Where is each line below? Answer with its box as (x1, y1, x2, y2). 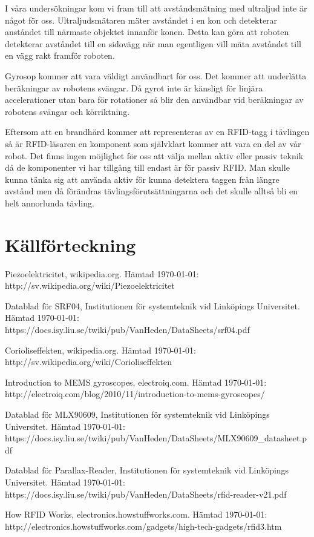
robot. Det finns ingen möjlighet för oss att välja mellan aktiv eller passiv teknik (5, 149, 304, 162)
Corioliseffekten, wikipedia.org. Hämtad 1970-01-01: (5, 343, 196, 356)
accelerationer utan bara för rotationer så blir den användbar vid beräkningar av (5, 93, 304, 106)
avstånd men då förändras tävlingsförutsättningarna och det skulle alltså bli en (5, 185, 298, 197)
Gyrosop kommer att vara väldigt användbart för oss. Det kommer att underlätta (5, 69, 307, 82)
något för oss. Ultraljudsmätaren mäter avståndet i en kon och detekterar (5, 13, 278, 26)
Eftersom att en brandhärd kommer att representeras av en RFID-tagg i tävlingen (5, 125, 310, 138)
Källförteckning (5, 232, 136, 257)
